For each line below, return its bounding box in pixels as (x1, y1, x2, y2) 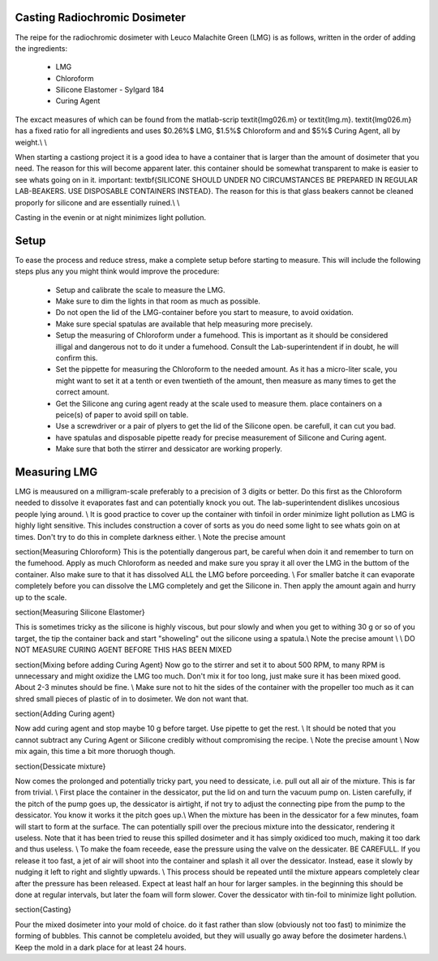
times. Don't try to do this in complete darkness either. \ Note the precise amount (15, 532, 286, 541)
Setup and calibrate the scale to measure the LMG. (55, 285, 226, 295)
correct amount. (55, 387, 109, 397)
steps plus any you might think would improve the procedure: (15, 266, 220, 276)
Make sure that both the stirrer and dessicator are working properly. (55, 444, 283, 454)
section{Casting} (15, 905, 72, 915)
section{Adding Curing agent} (15, 709, 115, 718)
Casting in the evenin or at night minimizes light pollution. (15, 212, 207, 222)
